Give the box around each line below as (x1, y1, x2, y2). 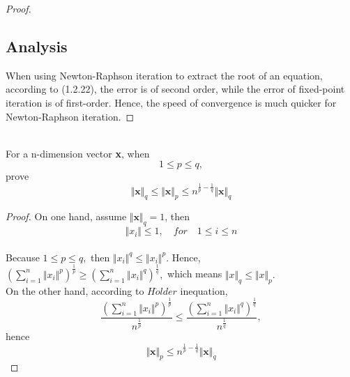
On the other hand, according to (6, 283, 144, 298)
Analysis (6, 35, 68, 56)
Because (6, 249, 40, 264)
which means (167, 266, 222, 281)
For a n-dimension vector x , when (6, 146, 150, 160)
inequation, (180, 283, 228, 298)
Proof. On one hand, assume (6, 209, 127, 224)
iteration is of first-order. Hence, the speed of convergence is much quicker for (6, 95, 337, 109)
